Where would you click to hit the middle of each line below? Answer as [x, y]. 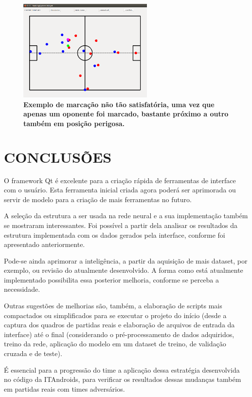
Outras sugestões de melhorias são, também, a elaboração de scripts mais [113, 306]
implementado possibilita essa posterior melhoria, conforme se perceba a [112, 279]
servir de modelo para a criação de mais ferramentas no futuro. [98, 199]
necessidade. [22, 289]
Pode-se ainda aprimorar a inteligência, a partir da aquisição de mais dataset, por [126, 260]
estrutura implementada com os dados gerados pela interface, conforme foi [115, 235]
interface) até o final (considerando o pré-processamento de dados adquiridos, [119, 334]
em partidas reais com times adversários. [64, 388]
